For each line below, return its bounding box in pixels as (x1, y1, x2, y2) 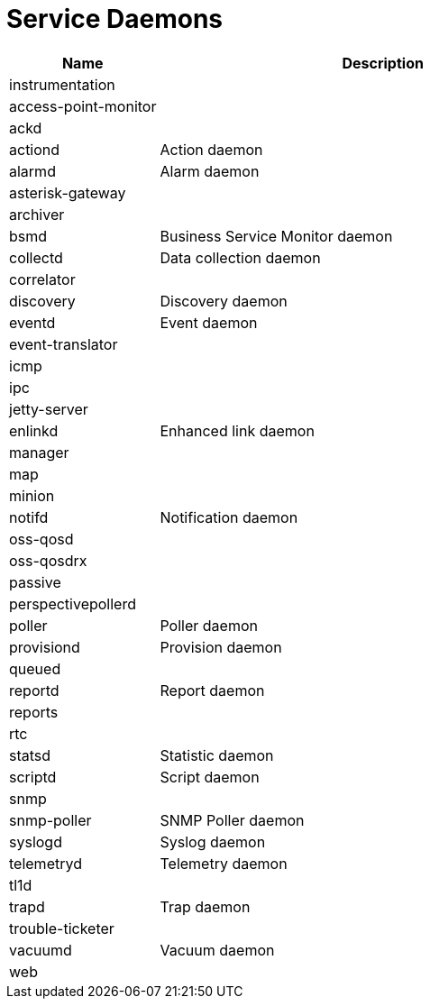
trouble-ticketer (9, 919, 114, 937)
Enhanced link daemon (160, 421, 315, 440)
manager (9, 443, 69, 462)
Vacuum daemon (160, 940, 275, 959)
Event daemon (160, 313, 258, 332)
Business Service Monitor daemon (160, 226, 393, 245)
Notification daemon (160, 508, 298, 526)
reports (9, 702, 59, 721)
